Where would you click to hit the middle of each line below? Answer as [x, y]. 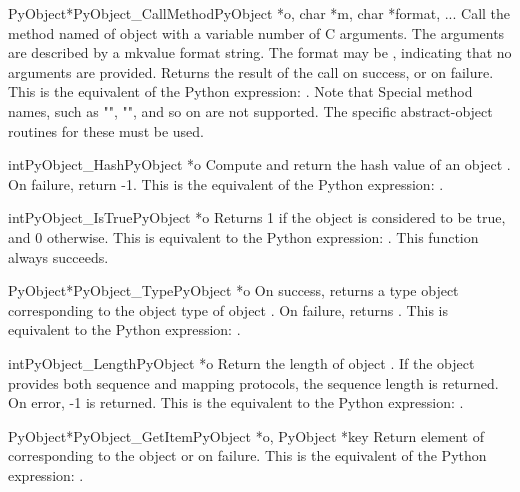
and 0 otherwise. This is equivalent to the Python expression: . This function [243, 236]
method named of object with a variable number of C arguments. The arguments [256, 32]
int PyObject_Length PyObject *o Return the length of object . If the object [241, 362]
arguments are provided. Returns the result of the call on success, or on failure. [251, 71]
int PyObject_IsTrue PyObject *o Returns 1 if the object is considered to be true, [257, 217]
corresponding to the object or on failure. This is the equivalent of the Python [247, 455]
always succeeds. [58, 256]
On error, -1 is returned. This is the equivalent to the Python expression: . [236, 402]
